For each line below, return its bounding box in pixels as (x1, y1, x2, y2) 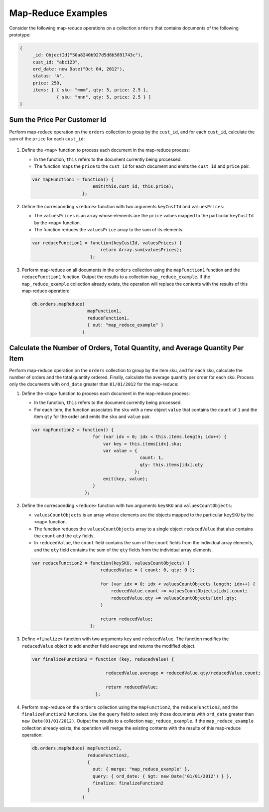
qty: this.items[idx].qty (139, 462, 203, 467)
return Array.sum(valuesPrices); (100, 247, 182, 253)
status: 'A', (32, 73, 65, 79)
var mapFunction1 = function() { (32, 177, 114, 182)
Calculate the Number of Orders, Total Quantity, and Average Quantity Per (9, 344, 244, 352)
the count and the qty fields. (34, 532, 95, 539)
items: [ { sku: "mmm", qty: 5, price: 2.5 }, (32, 87, 149, 93)
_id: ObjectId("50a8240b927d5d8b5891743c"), (32, 52, 143, 58)
